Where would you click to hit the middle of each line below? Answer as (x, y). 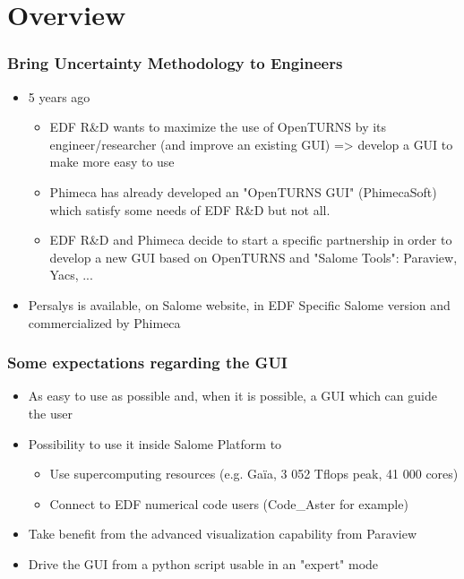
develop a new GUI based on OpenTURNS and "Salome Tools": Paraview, (253, 257)
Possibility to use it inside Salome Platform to (155, 443)
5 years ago (59, 96)
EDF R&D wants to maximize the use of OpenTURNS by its (218, 127)
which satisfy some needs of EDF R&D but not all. (190, 209)
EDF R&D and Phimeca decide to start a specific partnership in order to (251, 240)
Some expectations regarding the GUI (148, 363)
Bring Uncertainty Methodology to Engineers (175, 63)
